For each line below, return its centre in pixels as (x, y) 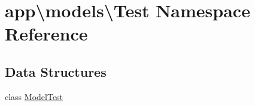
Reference (46, 34)
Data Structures (56, 71)
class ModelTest (34, 96)
